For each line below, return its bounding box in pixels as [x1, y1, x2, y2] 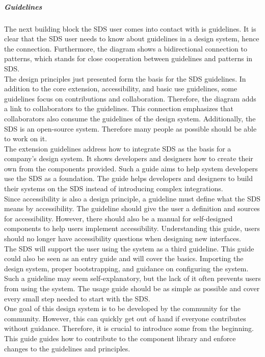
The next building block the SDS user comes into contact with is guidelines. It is [4, 23, 256, 34]
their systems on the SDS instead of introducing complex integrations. [4, 183, 223, 194]
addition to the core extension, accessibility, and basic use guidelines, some [4, 83, 237, 94]
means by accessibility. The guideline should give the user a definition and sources [4, 203, 260, 214]
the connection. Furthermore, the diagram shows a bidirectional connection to [4, 43, 247, 54]
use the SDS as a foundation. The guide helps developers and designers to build [4, 173, 253, 184]
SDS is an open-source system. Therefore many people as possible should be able [4, 123, 257, 134]
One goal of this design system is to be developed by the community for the [4, 303, 241, 314]
